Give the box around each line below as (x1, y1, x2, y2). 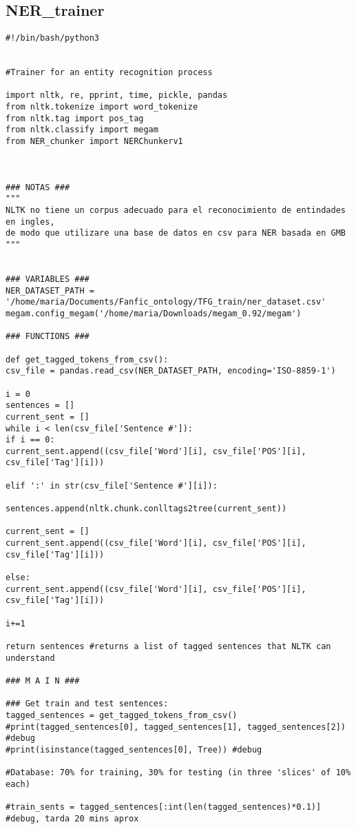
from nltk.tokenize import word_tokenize (6, 102, 198, 112)
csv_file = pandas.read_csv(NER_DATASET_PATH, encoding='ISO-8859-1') (6, 366, 336, 376)
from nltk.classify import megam (6, 125, 158, 135)
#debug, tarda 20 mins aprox (6, 813, 139, 823)
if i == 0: (6, 435, 55, 445)
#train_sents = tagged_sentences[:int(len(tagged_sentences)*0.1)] (6, 802, 322, 812)
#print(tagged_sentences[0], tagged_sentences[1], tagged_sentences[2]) (6, 721, 346, 732)
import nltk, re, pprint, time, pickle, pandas (6, 90, 228, 101)
